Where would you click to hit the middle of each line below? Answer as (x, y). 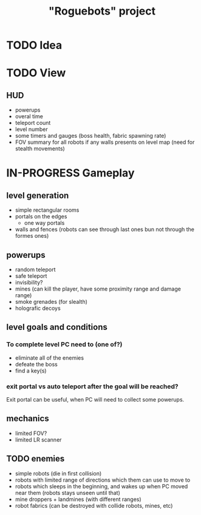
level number (31, 129)
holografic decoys (38, 308)
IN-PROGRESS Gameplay (70, 173)
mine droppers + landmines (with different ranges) (78, 499)
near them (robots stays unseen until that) (67, 493)
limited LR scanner (38, 439)
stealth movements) (40, 149)
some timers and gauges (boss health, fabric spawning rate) (90, 136)
